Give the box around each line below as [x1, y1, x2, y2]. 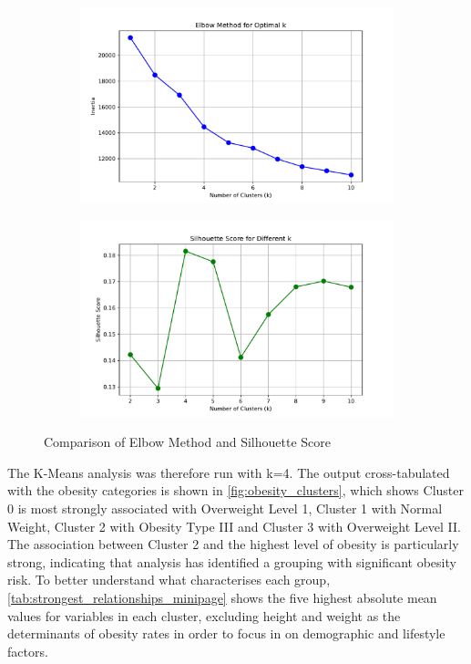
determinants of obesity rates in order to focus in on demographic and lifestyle [7, 624, 445, 643]
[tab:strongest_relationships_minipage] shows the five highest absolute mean [7, 587, 437, 607]
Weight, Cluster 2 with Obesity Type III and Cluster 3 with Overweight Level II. [7, 516, 461, 535]
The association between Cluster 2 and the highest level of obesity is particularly [7, 534, 459, 554]
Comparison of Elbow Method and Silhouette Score [44, 432, 331, 451]
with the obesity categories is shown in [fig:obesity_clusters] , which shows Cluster [7, 481, 464, 500]
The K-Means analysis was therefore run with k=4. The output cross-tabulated [7, 462, 450, 482]
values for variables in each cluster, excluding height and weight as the [7, 606, 401, 625]
